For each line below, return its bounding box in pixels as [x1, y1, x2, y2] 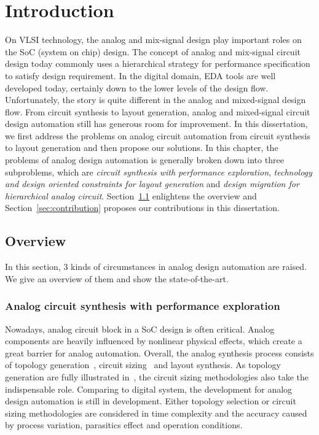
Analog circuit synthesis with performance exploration [5, 298, 280, 314]
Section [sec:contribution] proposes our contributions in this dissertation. [5, 201, 280, 214]
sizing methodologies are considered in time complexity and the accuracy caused [5, 406, 307, 419]
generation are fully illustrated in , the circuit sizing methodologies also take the [5, 371, 309, 383]
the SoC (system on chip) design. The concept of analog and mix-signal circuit [5, 45, 301, 58]
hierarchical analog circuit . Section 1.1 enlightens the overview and [5, 189, 257, 202]
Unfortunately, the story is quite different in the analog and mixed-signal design [5, 93, 306, 106]
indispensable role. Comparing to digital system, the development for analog [5, 382, 293, 395]
